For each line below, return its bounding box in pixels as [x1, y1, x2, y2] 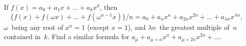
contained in [4, 31, 41, 42]
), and [127, 22, 146, 32]
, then [100, 2, 118, 12]
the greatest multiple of [159, 22, 229, 32]
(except [87, 22, 109, 32]
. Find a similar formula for [47, 31, 130, 42]
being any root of [11, 22, 63, 32]
